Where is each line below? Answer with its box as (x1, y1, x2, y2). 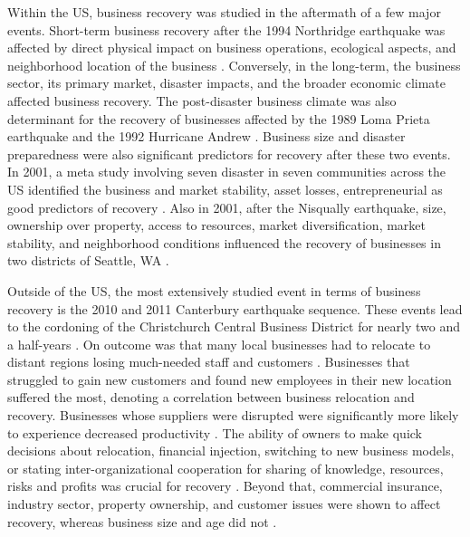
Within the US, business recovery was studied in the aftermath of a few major (7, 3, 441, 21)
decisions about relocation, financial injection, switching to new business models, (7, 441, 455, 460)
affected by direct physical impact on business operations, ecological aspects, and (7, 38, 456, 57)
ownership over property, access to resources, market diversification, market (7, 216, 426, 235)
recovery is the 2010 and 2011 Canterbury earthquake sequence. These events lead (7, 299, 463, 318)
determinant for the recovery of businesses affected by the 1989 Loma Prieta (7, 109, 430, 128)
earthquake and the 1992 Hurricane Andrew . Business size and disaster (7, 127, 406, 146)
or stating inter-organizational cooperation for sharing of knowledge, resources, (7, 458, 444, 477)
